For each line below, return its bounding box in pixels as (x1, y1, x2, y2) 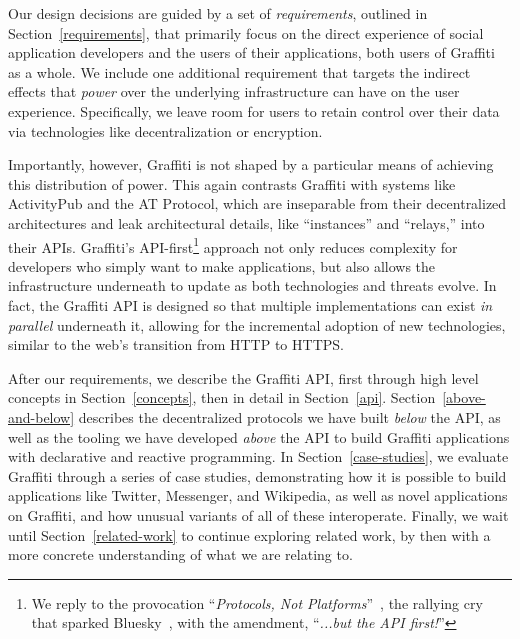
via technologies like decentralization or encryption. (8, 120, 323, 141)
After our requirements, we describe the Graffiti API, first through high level (8, 367, 479, 388)
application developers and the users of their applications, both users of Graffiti (8, 42, 495, 63)
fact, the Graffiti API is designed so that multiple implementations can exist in (8, 294, 493, 315)
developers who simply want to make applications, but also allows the (8, 255, 436, 276)
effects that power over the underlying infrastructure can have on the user (8, 81, 460, 102)
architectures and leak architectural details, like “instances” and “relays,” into (8, 212, 485, 233)
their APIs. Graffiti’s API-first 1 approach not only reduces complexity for (8, 233, 458, 257)
